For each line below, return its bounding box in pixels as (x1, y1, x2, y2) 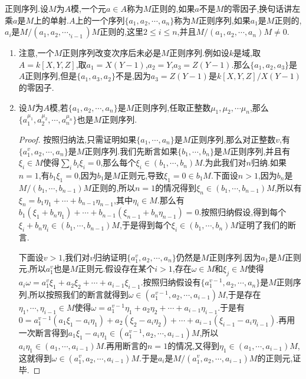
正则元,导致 (120, 169, 164, 181)
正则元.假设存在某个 (78, 262, 155, 275)
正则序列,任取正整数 (134, 101, 211, 113)
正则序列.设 (5, 2, 48, 14)
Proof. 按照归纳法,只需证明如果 (18, 133, 137, 145)
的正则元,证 (257, 351, 301, 364)
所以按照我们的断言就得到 (29, 288, 129, 300)
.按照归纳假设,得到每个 (199, 206, 287, 218)
